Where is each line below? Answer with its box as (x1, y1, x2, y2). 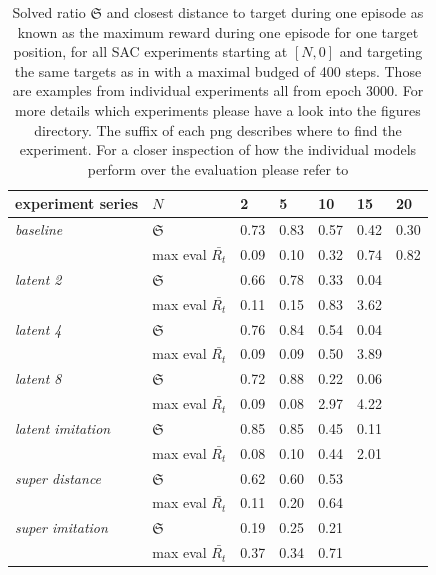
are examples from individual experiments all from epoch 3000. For (12, 80, 424, 101)
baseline (15, 219, 63, 240)
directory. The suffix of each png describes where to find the (34, 119, 402, 140)
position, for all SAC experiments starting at (13, 41, 288, 62)
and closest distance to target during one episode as (106, 2, 424, 22)
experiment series (15, 193, 139, 214)
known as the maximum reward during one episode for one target (17, 21, 419, 42)
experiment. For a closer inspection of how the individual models (19, 139, 417, 160)
